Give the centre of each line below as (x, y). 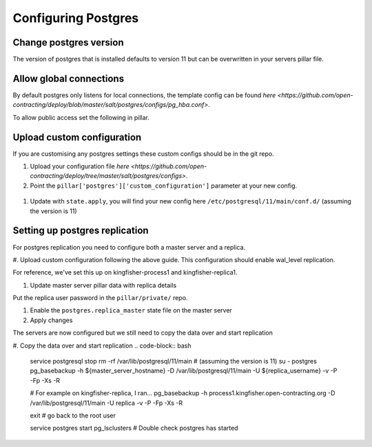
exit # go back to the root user (73, 415)
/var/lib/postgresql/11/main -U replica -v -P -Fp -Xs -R (106, 403)
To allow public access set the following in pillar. (81, 117)
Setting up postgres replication (81, 231)
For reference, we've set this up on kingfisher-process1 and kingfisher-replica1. (125, 272)
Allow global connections (68, 78)
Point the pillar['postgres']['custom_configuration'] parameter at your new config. (164, 186)
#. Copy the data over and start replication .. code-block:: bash (102, 346)
